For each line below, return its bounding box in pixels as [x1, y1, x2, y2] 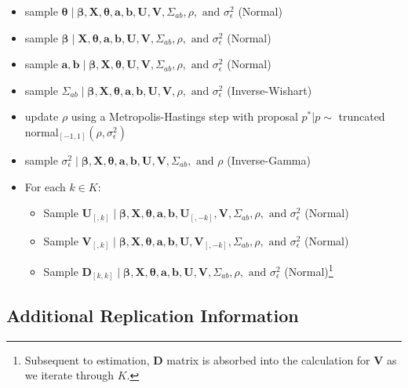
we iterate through [24, 367, 115, 383]
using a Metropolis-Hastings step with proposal [71, 108, 298, 125]
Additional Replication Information [6, 303, 299, 327]
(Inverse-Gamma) [227, 151, 311, 168]
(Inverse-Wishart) [227, 82, 312, 98]
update [24, 108, 59, 125]
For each [24, 178, 66, 194]
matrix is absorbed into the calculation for [166, 351, 370, 368]
